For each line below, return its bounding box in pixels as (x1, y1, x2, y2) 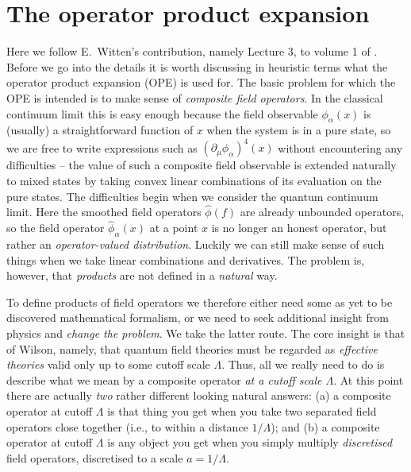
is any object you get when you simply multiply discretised (107, 434, 393, 451)
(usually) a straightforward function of (6, 122, 194, 138)
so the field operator (6, 219, 105, 236)
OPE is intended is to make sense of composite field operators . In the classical (6, 89, 383, 106)
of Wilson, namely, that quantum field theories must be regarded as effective (6, 340, 378, 357)
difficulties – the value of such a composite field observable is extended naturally (6, 157, 397, 173)
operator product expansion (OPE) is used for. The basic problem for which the (6, 74, 396, 91)
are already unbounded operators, (240, 203, 405, 220)
